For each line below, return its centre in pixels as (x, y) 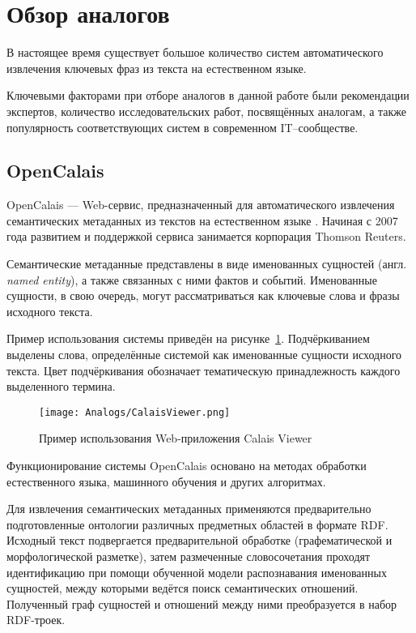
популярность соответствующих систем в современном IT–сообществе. (183, 127)
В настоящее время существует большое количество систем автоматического (195, 52)
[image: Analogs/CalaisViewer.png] (135, 412)
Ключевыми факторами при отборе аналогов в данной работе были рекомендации (208, 95)
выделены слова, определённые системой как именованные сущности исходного (204, 355)
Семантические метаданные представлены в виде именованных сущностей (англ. (207, 264)
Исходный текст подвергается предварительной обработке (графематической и (200, 540)
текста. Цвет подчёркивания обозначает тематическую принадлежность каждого (204, 370)
